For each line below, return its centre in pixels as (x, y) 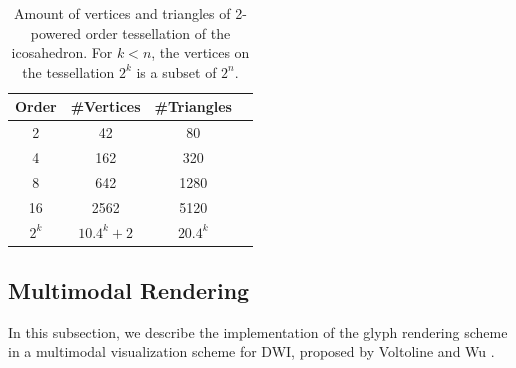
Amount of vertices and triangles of (122, 13)
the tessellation (68, 71)
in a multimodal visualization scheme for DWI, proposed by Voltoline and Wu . (251, 351)
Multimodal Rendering (129, 290)
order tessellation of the (158, 32)
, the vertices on (200, 52)
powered (56, 32)
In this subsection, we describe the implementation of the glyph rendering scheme (258, 331)
